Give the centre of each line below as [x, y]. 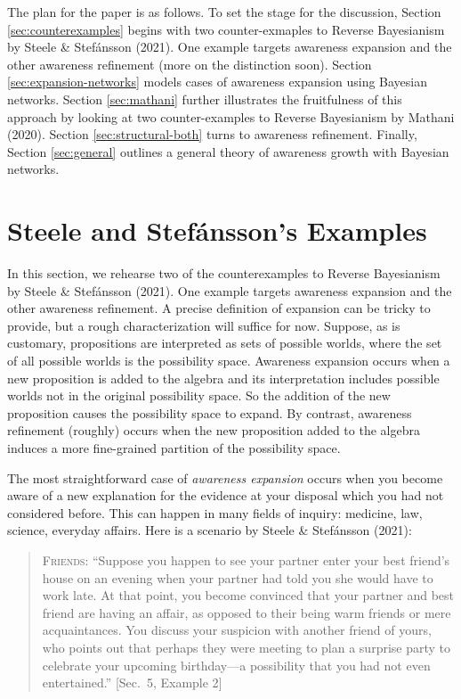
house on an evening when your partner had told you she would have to [238, 577]
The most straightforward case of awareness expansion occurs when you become [225, 477]
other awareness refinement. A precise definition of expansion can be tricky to [219, 308]
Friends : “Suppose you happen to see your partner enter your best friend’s [246, 559]
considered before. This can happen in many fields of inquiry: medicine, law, [215, 512]
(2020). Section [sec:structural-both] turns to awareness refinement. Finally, [212, 134]
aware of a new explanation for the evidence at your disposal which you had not [226, 495]
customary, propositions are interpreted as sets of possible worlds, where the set [225, 343]
